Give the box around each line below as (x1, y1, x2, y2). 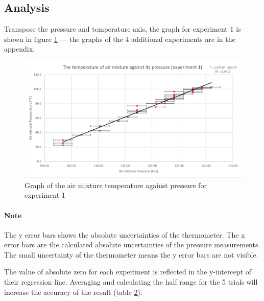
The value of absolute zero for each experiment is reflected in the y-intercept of (4, 266, 252, 277)
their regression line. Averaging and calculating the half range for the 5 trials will (4, 276, 258, 287)
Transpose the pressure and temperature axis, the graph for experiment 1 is (4, 24, 241, 34)
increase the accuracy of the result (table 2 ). (4, 286, 142, 297)
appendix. (4, 43, 35, 54)
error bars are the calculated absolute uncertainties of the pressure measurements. (4, 239, 260, 250)
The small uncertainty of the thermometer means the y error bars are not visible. (4, 249, 258, 260)
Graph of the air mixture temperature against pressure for (25, 179, 207, 190)
